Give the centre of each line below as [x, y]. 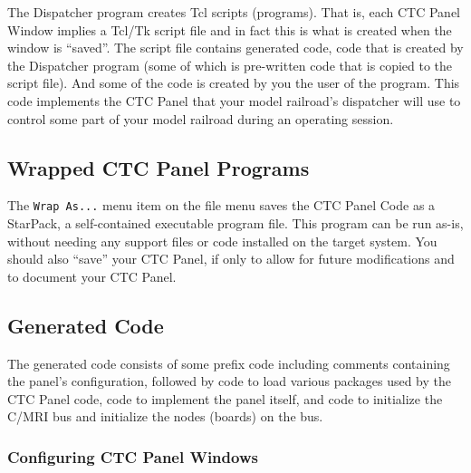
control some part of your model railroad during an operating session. [201, 118]
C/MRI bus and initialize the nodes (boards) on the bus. [165, 416]
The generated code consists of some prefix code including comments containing [229, 363]
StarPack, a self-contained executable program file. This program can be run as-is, [235, 223]
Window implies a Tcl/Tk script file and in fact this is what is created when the [230, 29]
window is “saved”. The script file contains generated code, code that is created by [235, 48]
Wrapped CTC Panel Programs [159, 167]
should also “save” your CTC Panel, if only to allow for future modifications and [231, 259]
